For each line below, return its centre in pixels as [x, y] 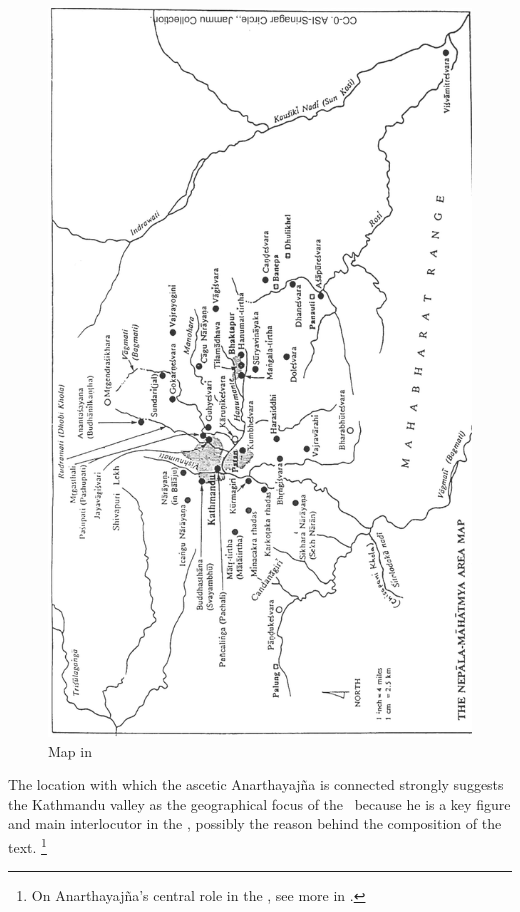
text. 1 [27, 845]
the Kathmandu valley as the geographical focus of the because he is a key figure [259, 803]
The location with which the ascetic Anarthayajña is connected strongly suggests [256, 784]
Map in [70, 750]
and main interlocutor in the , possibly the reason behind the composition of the [255, 823]
